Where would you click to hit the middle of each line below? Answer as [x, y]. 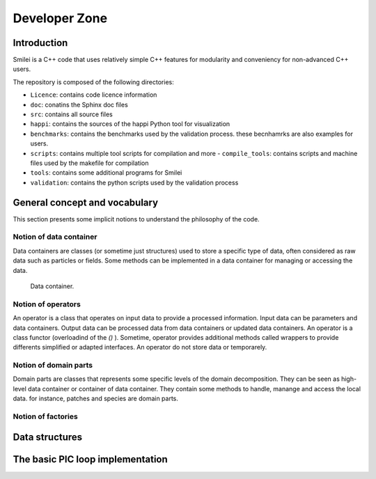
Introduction [40, 43]
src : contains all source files [71, 114]
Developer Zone [60, 18]
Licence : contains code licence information [94, 95]
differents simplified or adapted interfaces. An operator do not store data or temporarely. [140, 347]
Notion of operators [47, 304]
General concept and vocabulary [86, 202]
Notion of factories [45, 416]
